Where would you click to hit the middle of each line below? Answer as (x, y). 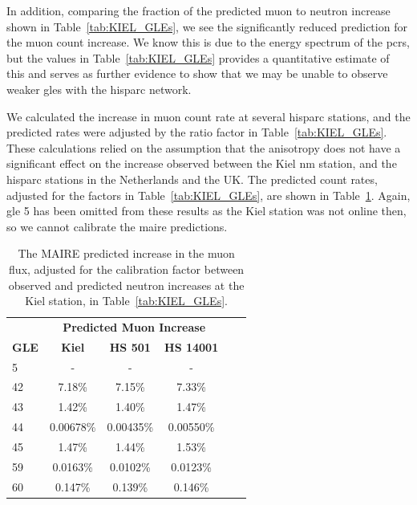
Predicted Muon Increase (134, 326)
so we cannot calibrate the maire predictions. (117, 226)
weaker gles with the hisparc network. (99, 89)
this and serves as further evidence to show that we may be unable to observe (197, 73)
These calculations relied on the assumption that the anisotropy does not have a (204, 147)
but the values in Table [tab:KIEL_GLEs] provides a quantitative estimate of (198, 57)
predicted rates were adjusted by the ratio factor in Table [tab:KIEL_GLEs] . (197, 132)
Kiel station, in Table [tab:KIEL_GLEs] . (126, 301)
